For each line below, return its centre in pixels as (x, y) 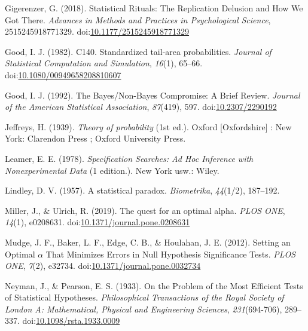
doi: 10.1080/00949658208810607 (63, 74)
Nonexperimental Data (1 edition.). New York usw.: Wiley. (112, 170)
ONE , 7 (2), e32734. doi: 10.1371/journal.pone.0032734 (103, 266)
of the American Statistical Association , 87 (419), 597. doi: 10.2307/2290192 (141, 107)
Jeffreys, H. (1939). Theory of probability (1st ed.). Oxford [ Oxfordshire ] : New (148, 126)
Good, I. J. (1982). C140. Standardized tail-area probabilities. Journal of (138, 51)
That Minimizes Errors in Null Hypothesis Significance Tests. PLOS (171, 254)
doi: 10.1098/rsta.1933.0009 (71, 321)
